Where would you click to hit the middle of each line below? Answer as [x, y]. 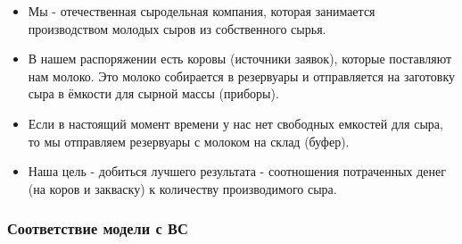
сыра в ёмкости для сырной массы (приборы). [153, 93]
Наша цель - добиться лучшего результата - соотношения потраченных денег [237, 171]
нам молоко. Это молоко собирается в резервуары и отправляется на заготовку [242, 76]
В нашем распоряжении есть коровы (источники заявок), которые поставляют [240, 59]
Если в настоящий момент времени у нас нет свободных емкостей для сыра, [235, 123]
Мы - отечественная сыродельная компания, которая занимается [202, 11]
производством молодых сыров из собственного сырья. [177, 28]
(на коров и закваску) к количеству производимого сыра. [182, 188]
